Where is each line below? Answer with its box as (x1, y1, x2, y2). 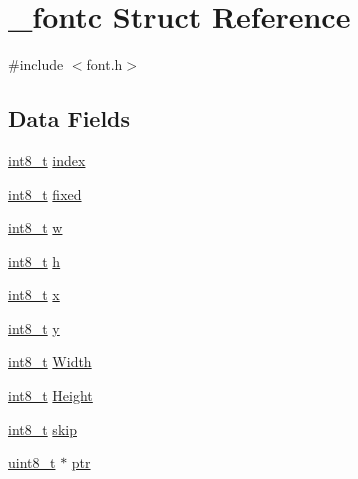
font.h (86, 54, 123, 75)
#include (8, 54, 64, 75)
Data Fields (8, 103, 131, 134)
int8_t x (8, 284, 60, 305)
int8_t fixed (8, 183, 82, 204)
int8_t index (8, 149, 86, 170)
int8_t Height (8, 385, 93, 406)
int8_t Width (8, 351, 92, 372)
